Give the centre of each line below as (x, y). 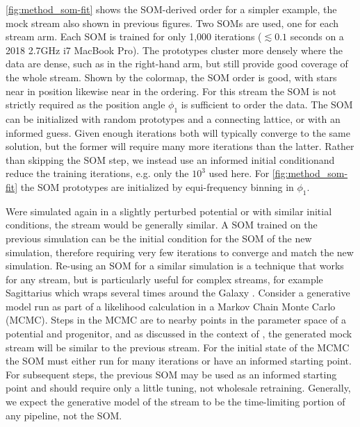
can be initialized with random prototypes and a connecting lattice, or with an (173, 118)
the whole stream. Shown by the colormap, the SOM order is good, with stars (171, 77)
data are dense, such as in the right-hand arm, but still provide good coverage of (177, 64)
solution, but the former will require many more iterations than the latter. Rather (180, 146)
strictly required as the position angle (85, 104)
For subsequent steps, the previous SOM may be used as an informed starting (171, 374)
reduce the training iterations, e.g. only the (97, 173)
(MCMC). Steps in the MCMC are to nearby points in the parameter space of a (176, 320)
